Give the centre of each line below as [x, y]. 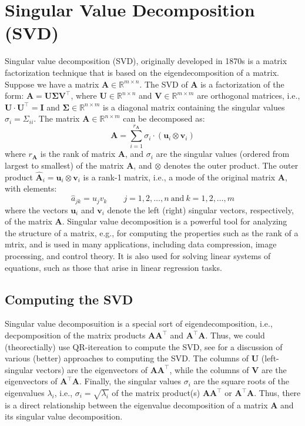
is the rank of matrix [78, 154]
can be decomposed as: [164, 118]
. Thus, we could [235, 335]
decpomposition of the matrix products [75, 335]
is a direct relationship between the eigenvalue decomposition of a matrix [136, 405]
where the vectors [36, 209]
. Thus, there [277, 393]
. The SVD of [164, 84]
